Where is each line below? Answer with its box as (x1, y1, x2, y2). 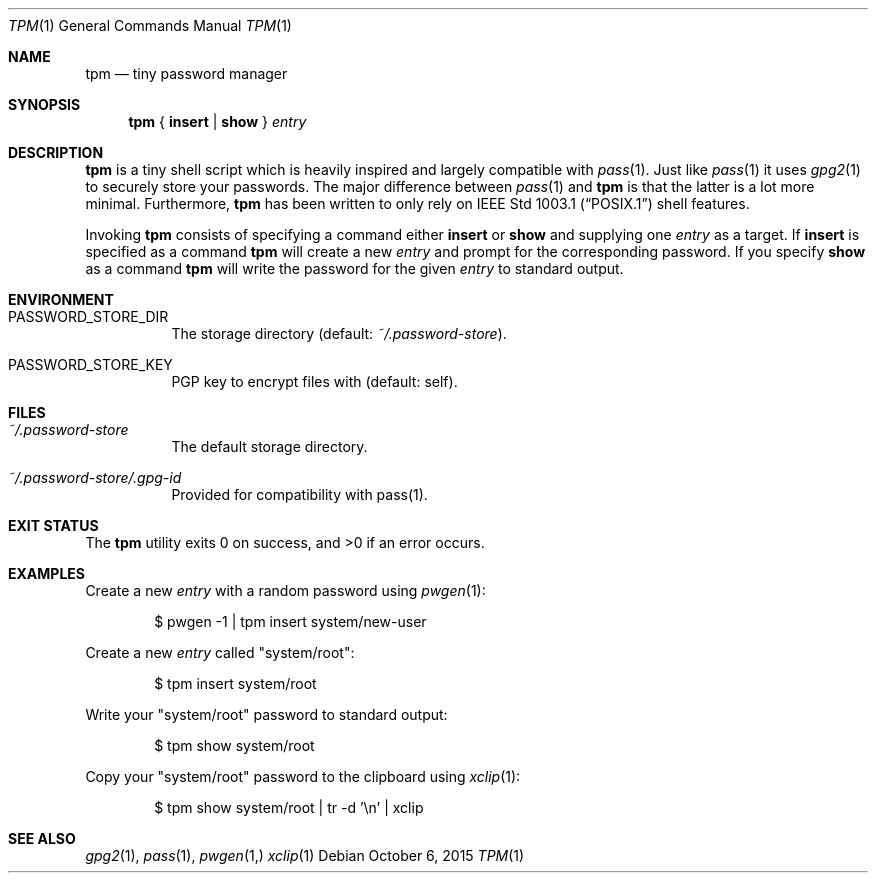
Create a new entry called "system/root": (85, 644, 355, 661)
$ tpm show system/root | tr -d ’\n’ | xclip (154, 799, 424, 816)
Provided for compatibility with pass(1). (171, 486, 428, 503)
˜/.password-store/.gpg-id (8, 469, 182, 486)
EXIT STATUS (8, 517, 99, 534)
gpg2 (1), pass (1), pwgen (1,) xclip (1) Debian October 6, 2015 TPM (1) (85, 847, 525, 864)
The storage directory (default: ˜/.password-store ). (171, 325, 507, 342)
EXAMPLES (8, 565, 85, 582)
